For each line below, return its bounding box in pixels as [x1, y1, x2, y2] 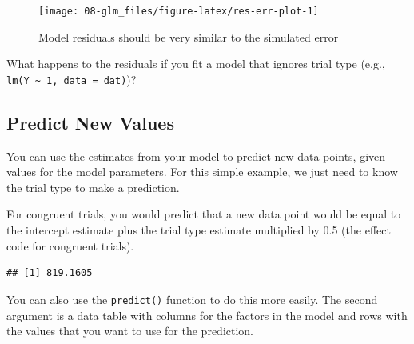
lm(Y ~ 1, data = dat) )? [6, 70, 137, 87]
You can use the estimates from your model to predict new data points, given [6, 147, 386, 164]
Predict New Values [6, 110, 174, 134]
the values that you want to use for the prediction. [6, 322, 254, 339]
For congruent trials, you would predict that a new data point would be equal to [6, 206, 401, 222]
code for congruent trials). [6, 237, 134, 254]
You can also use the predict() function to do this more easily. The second [6, 290, 378, 307]
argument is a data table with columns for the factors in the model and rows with [6, 306, 408, 323]
